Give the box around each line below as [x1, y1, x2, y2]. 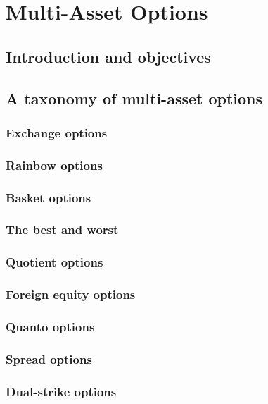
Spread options [6, 350, 92, 367]
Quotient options [6, 253, 103, 271]
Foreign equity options [6, 286, 136, 303]
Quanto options [6, 317, 95, 335]
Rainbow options [6, 156, 103, 173]
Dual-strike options [6, 382, 117, 400]
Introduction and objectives [6, 45, 211, 67]
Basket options [6, 188, 91, 206]
